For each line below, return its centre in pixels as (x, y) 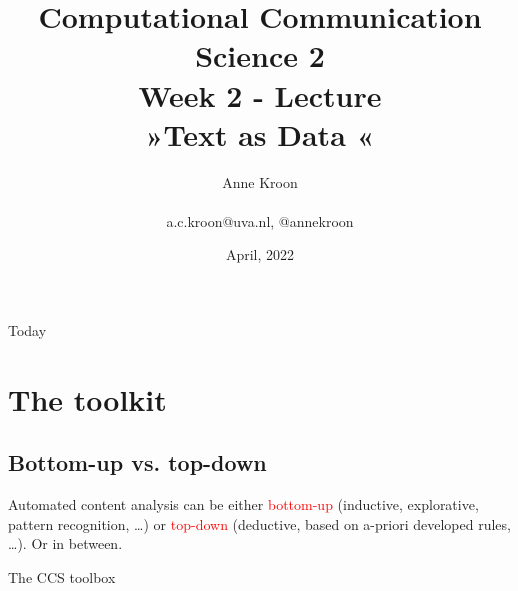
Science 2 (260, 55)
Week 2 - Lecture (260, 94)
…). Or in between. (65, 543)
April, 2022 (260, 254)
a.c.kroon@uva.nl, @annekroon (260, 220)
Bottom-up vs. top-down (137, 462)
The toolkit (87, 398)
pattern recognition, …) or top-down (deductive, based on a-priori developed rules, (259, 523)
